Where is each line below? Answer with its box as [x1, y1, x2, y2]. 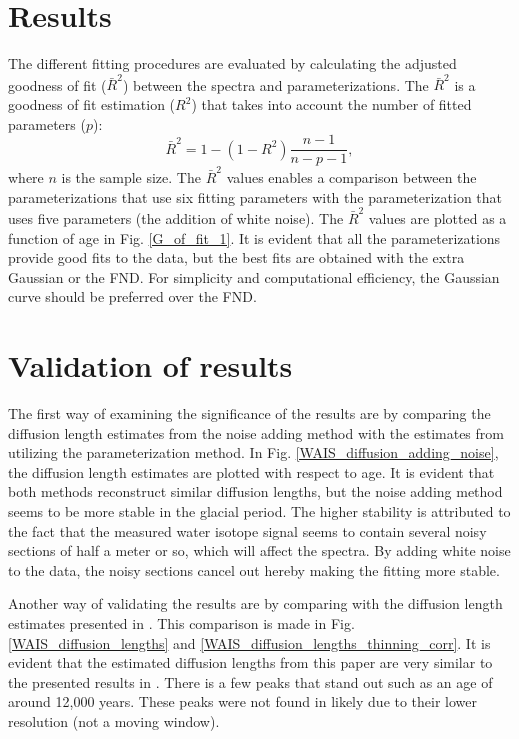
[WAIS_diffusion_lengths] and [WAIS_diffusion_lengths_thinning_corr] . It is [8, 632, 491, 653]
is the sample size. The [61, 167, 201, 187]
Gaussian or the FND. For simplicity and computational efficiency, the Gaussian [8, 266, 500, 287]
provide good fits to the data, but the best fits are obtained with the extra [8, 247, 465, 268]
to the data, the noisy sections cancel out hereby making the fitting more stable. [8, 559, 500, 580]
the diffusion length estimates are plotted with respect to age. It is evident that [8, 461, 495, 482]
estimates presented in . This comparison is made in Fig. [8, 612, 355, 633]
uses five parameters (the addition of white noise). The [8, 207, 344, 228]
